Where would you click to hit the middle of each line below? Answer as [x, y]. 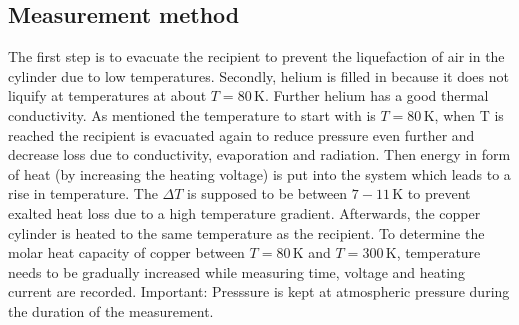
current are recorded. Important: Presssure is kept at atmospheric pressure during [259, 291]
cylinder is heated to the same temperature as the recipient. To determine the [246, 232]
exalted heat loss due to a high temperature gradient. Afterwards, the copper [244, 212]
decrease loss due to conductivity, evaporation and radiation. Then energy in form [259, 154]
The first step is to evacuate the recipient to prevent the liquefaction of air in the [256, 56]
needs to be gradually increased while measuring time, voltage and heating [236, 271]
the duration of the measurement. [111, 310]
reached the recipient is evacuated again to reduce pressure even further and [241, 134]
